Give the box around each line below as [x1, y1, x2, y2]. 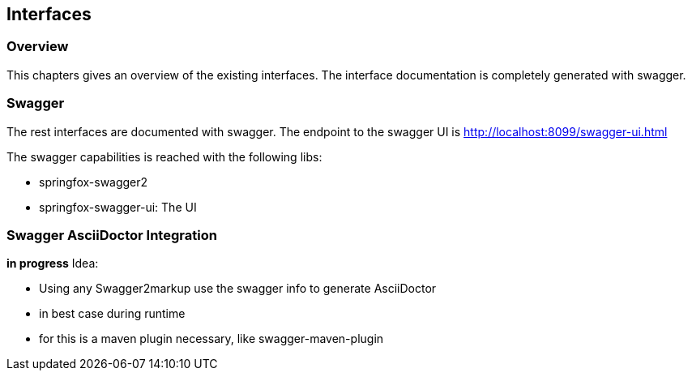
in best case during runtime [39, 306, 186, 321]
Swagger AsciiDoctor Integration [6, 226, 217, 243]
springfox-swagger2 [39, 174, 148, 189]
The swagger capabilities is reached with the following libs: [6, 149, 323, 164]
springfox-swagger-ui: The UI [39, 199, 197, 214]
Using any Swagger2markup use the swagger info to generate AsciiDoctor [39, 281, 437, 296]
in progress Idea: [6, 256, 99, 271]
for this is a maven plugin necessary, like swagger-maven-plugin [39, 332, 384, 346]
